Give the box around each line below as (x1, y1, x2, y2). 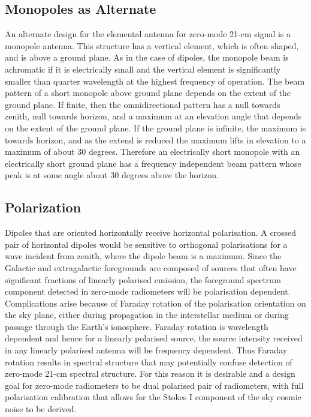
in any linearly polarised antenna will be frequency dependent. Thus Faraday (5, 344, 288, 356)
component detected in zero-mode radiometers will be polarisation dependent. (5, 285, 291, 298)
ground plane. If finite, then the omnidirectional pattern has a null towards (5, 98, 280, 110)
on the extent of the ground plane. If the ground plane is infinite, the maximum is (5, 121, 306, 134)
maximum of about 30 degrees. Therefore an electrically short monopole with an (5, 145, 300, 158)
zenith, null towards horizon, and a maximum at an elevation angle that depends (5, 110, 302, 122)
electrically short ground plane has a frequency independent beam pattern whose (5, 157, 301, 169)
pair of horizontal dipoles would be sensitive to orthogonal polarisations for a (5, 238, 288, 250)
